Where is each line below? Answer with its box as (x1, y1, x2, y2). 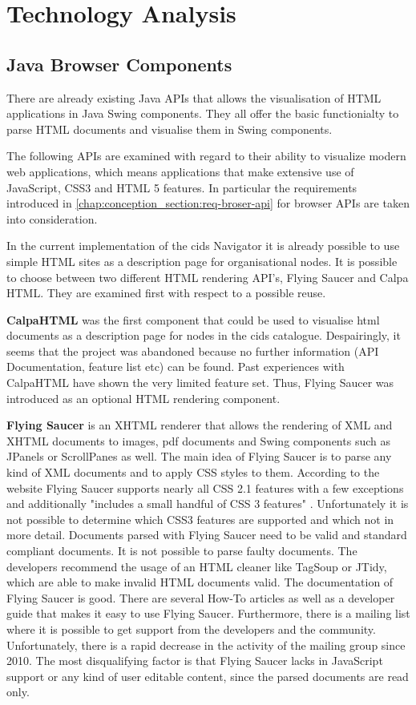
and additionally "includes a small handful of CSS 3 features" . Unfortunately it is (6, 495, 409, 512)
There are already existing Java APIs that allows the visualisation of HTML (6, 89, 382, 106)
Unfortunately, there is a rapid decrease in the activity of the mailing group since (6, 636, 406, 653)
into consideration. (6, 210, 98, 227)
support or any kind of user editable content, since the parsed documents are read (6, 667, 409, 684)
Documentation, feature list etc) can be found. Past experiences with (6, 358, 345, 375)
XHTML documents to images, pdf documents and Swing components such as (6, 432, 390, 449)
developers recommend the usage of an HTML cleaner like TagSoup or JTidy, (6, 558, 387, 574)
